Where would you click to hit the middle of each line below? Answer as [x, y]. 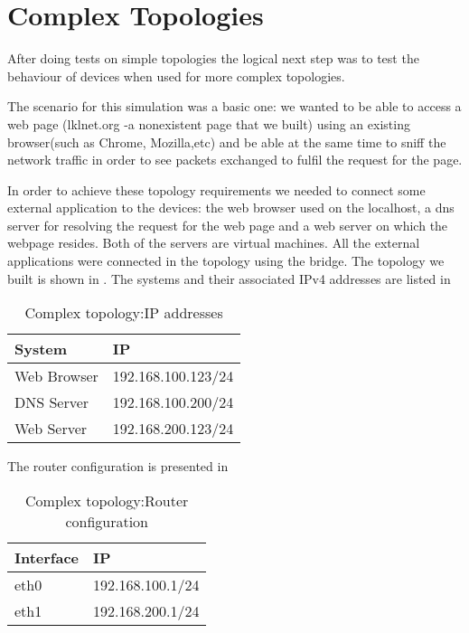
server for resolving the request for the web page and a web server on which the [228, 225]
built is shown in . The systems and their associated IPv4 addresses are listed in [229, 278]
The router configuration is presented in [118, 466]
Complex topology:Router [107, 500]
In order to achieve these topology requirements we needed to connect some [216, 189]
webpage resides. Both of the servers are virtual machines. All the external [214, 243]
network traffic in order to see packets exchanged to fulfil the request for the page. [235, 160]
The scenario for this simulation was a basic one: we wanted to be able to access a [234, 106]
